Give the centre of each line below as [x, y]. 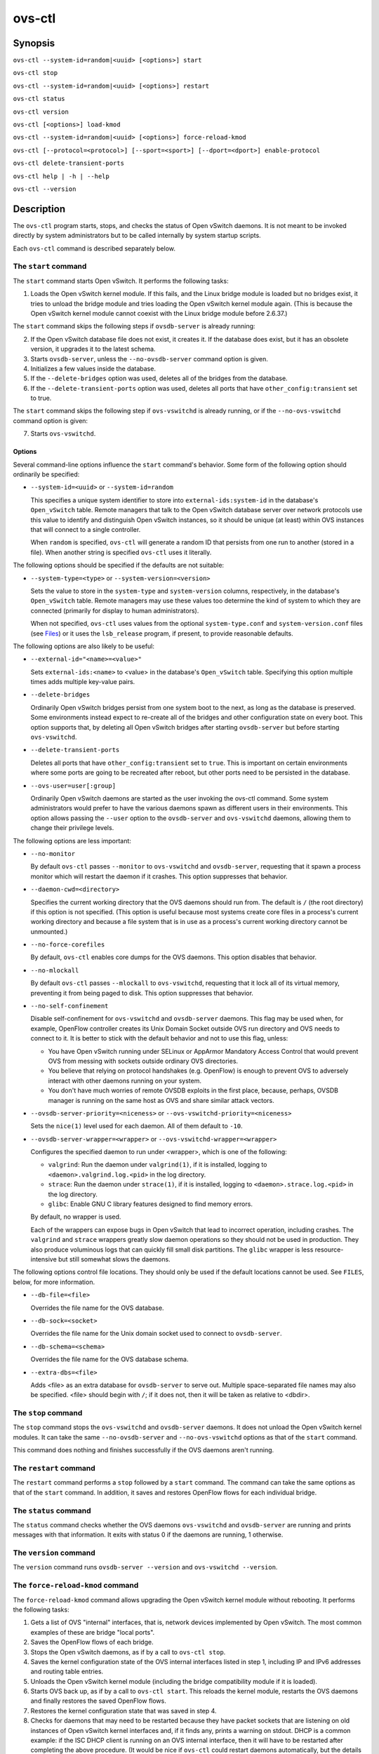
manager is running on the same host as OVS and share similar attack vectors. [161, 1100]
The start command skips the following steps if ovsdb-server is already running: [134, 326]
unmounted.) [49, 931]
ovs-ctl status [39, 99]
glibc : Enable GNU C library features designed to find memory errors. [150, 1204]
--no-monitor [53, 853]
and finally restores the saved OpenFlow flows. [98, 1701]
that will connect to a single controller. [86, 529]
